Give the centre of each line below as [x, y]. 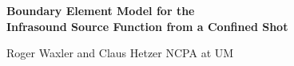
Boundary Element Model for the [101, 10]
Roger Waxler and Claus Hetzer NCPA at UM [120, 53]
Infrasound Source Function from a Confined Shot [147, 26]
